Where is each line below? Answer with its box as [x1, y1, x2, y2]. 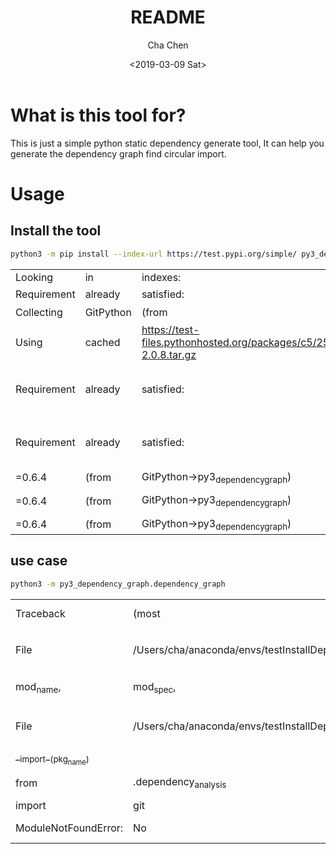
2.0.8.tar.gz [141, 347, 197, 361]
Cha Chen [147, 39, 189, 51]
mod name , [15, 680, 62, 696]
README [130, 6, 206, 29]
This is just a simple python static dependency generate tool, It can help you [10, 137, 325, 149]
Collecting [15, 306, 63, 320]
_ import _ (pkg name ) [15, 749, 90, 767]
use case [10, 552, 68, 570]
